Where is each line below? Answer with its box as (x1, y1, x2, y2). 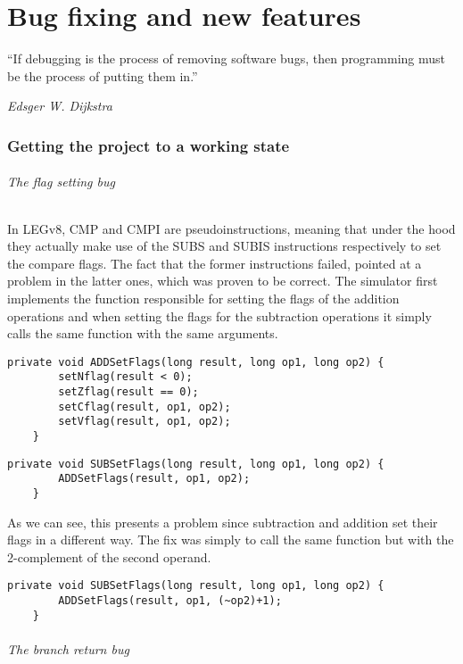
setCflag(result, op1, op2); (58, 400, 231, 413)
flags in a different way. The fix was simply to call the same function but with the (7, 530, 454, 549)
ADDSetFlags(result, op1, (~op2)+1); (58, 594, 282, 608)
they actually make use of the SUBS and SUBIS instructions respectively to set (7, 237, 442, 255)
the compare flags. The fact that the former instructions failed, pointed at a (7, 253, 422, 272)
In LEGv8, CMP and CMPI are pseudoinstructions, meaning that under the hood (7, 219, 456, 237)
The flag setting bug (7, 172, 115, 191)
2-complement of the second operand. (7, 547, 211, 566)
